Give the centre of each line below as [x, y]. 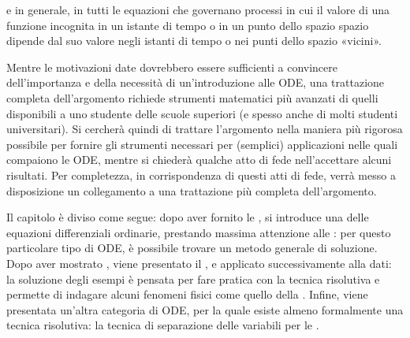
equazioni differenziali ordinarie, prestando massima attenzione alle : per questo [199, 232]
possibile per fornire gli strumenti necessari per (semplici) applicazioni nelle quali [202, 144]
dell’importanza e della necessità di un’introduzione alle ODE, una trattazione [196, 82]
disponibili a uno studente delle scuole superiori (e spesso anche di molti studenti [202, 113]
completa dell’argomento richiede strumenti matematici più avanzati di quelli [192, 97]
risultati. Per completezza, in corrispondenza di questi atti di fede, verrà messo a [201, 175]
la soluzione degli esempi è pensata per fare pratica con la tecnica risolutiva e [193, 279]
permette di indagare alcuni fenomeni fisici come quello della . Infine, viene [187, 294]
